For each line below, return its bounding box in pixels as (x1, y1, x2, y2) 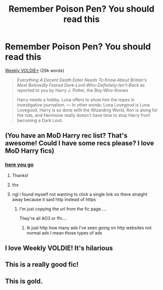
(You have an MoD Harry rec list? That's (5, 131, 128, 140)
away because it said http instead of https (12, 196, 96, 202)
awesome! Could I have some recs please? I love (5, 139, 154, 147)
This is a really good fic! (5, 260, 79, 269)
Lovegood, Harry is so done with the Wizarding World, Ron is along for (16, 107, 158, 113)
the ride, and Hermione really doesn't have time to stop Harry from (16, 112, 150, 118)
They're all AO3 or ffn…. (19, 215, 67, 221)
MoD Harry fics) (5, 147, 54, 155)
